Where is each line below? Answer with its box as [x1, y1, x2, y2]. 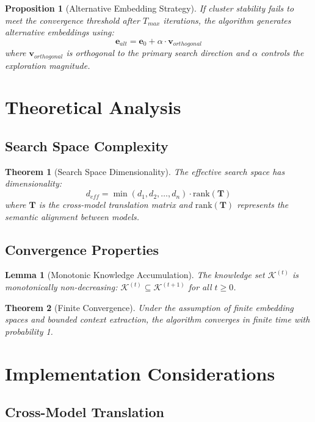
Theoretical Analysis [5, 95, 181, 120]
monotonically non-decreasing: [5, 281, 118, 293]
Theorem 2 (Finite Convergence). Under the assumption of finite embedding [5, 301, 294, 313]
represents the [237, 198, 289, 211]
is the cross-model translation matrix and [38, 198, 192, 211]
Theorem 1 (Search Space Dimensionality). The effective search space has [5, 165, 285, 177]
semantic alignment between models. [5, 210, 140, 223]
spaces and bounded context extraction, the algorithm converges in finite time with [5, 313, 310, 326]
